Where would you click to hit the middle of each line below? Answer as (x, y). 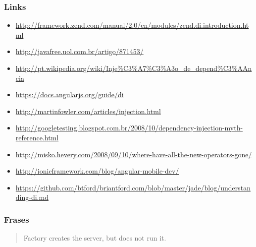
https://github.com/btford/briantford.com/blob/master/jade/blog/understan (133, 187)
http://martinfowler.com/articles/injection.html (88, 111)
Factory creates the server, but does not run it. (95, 238)
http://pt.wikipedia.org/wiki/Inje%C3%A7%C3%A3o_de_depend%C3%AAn (134, 68)
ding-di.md (32, 197)
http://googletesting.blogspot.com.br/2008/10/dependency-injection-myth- (129, 128)
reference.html (37, 137)
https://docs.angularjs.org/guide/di (70, 94)
